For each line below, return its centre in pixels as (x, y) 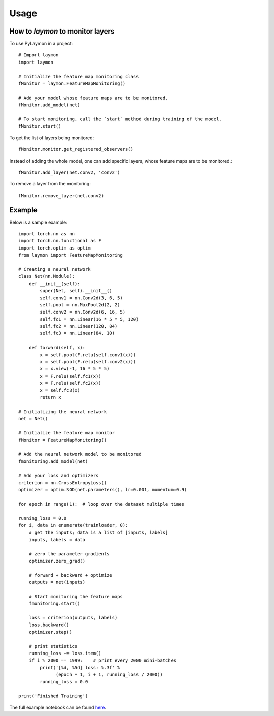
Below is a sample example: (39, 222)
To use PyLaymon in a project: (41, 44)
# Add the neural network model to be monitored (80, 454)
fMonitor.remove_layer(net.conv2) (61, 195)
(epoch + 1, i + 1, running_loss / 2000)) (110, 675)
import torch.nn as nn (47, 234)
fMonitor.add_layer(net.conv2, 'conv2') (69, 172)
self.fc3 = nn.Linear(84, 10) (77, 333)
